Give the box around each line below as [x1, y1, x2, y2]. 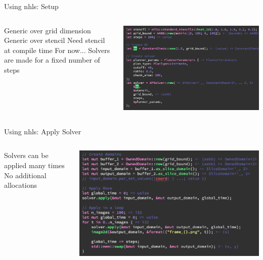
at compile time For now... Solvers [4, 44, 110, 55]
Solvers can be [4, 150, 49, 161]
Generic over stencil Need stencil [4, 35, 105, 45]
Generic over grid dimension [4, 25, 91, 35]
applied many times [4, 160, 65, 171]
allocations [4, 180, 37, 190]
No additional [4, 170, 47, 180]
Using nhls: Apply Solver [4, 126, 81, 136]
